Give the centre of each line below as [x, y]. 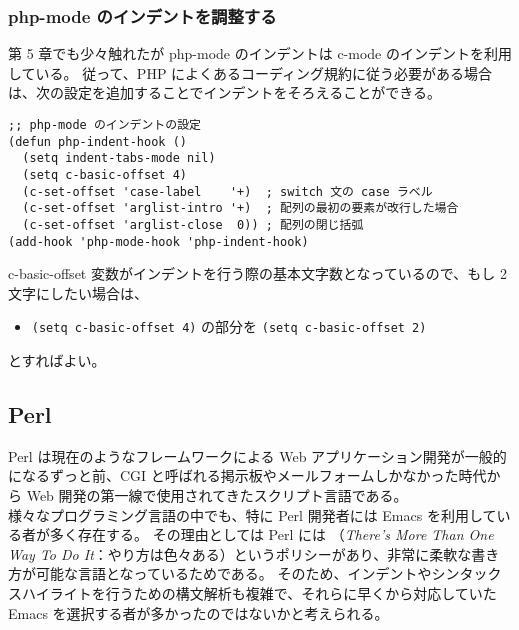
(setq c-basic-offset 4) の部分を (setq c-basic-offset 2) [229, 326]
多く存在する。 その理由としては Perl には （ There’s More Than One [271, 534]
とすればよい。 [57, 360]
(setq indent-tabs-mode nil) [119, 158]
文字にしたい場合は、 [78, 292]
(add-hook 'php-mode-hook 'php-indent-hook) [158, 241]
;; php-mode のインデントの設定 [104, 125]
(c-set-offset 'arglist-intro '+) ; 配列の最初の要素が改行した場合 [240, 208]
